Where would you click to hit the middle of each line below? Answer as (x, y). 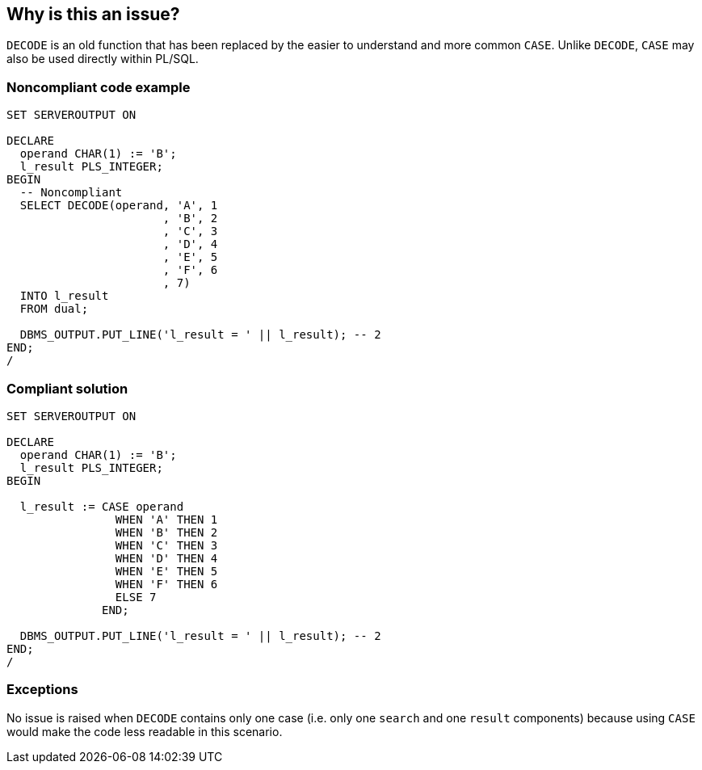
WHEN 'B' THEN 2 (166, 532)
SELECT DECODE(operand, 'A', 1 (119, 206)
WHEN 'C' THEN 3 (166, 545)
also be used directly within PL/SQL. (103, 59)
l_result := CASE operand (102, 506)
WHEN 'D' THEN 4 (166, 558)
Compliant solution (67, 388)
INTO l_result (64, 296)
